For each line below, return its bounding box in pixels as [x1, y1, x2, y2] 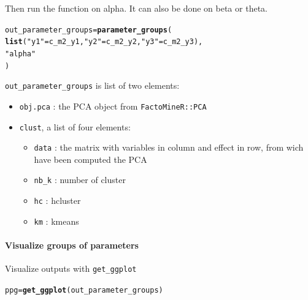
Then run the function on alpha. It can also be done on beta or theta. [5, 2, 268, 14]
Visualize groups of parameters [5, 239, 139, 251]
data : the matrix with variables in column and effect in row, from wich [34, 141, 304, 154]
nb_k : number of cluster [34, 173, 126, 186]
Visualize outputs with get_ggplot [5, 262, 137, 275]
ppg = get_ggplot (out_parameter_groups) [5, 285, 163, 294]
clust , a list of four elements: [19, 120, 131, 133]
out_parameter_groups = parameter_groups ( [5, 25, 172, 34]
